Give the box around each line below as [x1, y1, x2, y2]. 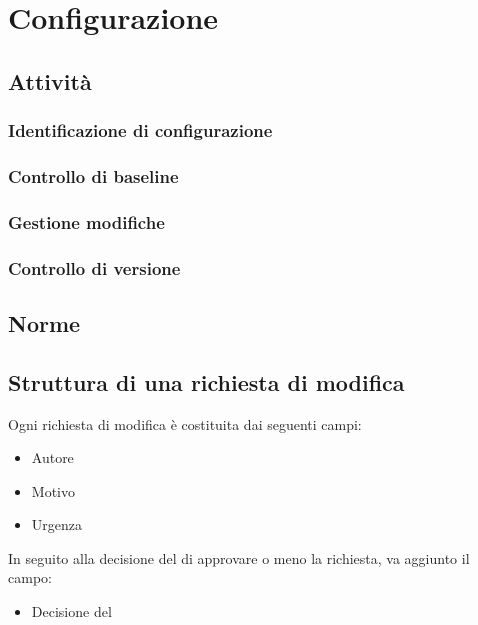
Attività [8, 65, 92, 96]
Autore [31, 447, 74, 468]
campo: [8, 567, 52, 588]
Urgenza [31, 514, 83, 535]
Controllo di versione [8, 255, 181, 280]
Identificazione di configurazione [8, 118, 273, 143]
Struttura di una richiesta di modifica [8, 366, 405, 397]
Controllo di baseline [8, 163, 179, 188]
